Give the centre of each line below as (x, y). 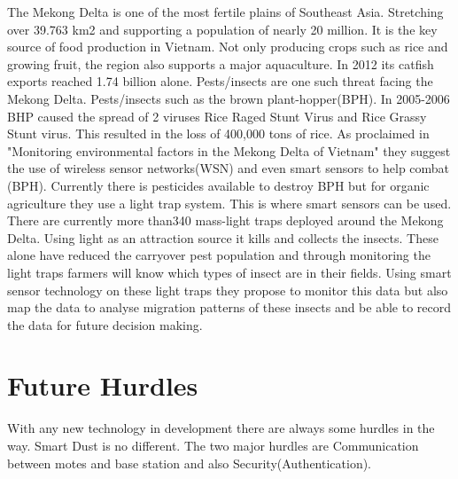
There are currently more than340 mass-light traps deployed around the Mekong (225, 220)
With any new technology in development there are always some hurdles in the (221, 428)
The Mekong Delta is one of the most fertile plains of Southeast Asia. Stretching (225, 12)
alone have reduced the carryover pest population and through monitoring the (219, 255)
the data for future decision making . (105, 324)
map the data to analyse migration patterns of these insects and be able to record (229, 307)
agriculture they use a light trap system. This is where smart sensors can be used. (229, 203)
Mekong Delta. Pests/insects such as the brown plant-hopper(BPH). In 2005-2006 (229, 98)
